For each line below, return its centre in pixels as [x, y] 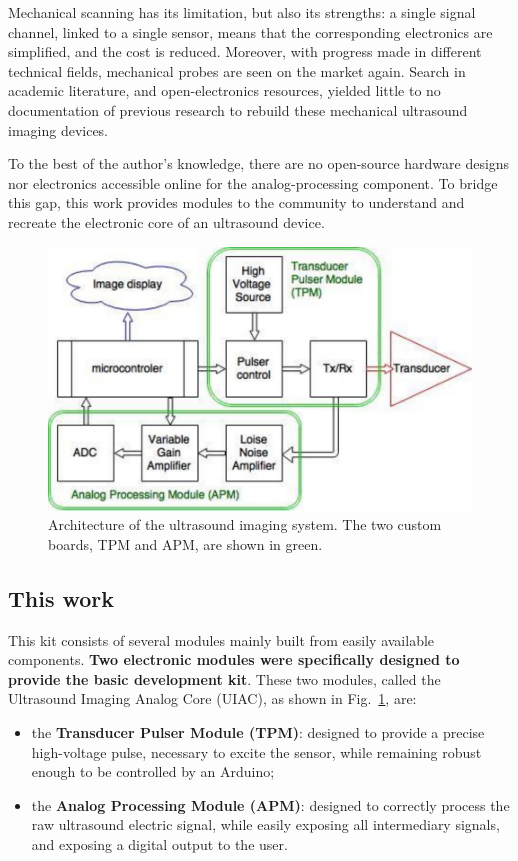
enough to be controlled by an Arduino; [153, 771]
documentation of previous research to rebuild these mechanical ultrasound [238, 109]
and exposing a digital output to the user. [159, 843]
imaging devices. [58, 129]
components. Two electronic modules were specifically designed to [234, 659]
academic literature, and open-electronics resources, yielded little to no [224, 90]
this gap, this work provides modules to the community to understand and [236, 202]
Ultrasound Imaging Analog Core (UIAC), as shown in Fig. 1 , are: [212, 698]
